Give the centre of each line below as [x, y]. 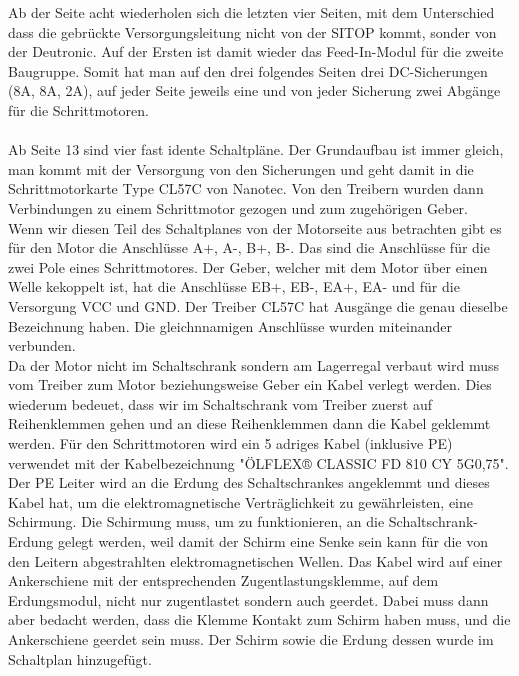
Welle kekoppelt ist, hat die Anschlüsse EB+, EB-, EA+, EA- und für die [234, 286]
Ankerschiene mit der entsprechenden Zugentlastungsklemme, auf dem [223, 580]
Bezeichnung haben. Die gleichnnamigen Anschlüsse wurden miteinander [230, 325]
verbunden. [42, 345]
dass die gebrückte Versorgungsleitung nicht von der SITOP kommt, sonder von [252, 31]
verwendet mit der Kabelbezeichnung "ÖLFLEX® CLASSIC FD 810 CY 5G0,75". [258, 462]
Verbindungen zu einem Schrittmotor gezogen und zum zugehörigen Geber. [238, 207]
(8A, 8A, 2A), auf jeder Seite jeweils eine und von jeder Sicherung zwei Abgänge [254, 90]
